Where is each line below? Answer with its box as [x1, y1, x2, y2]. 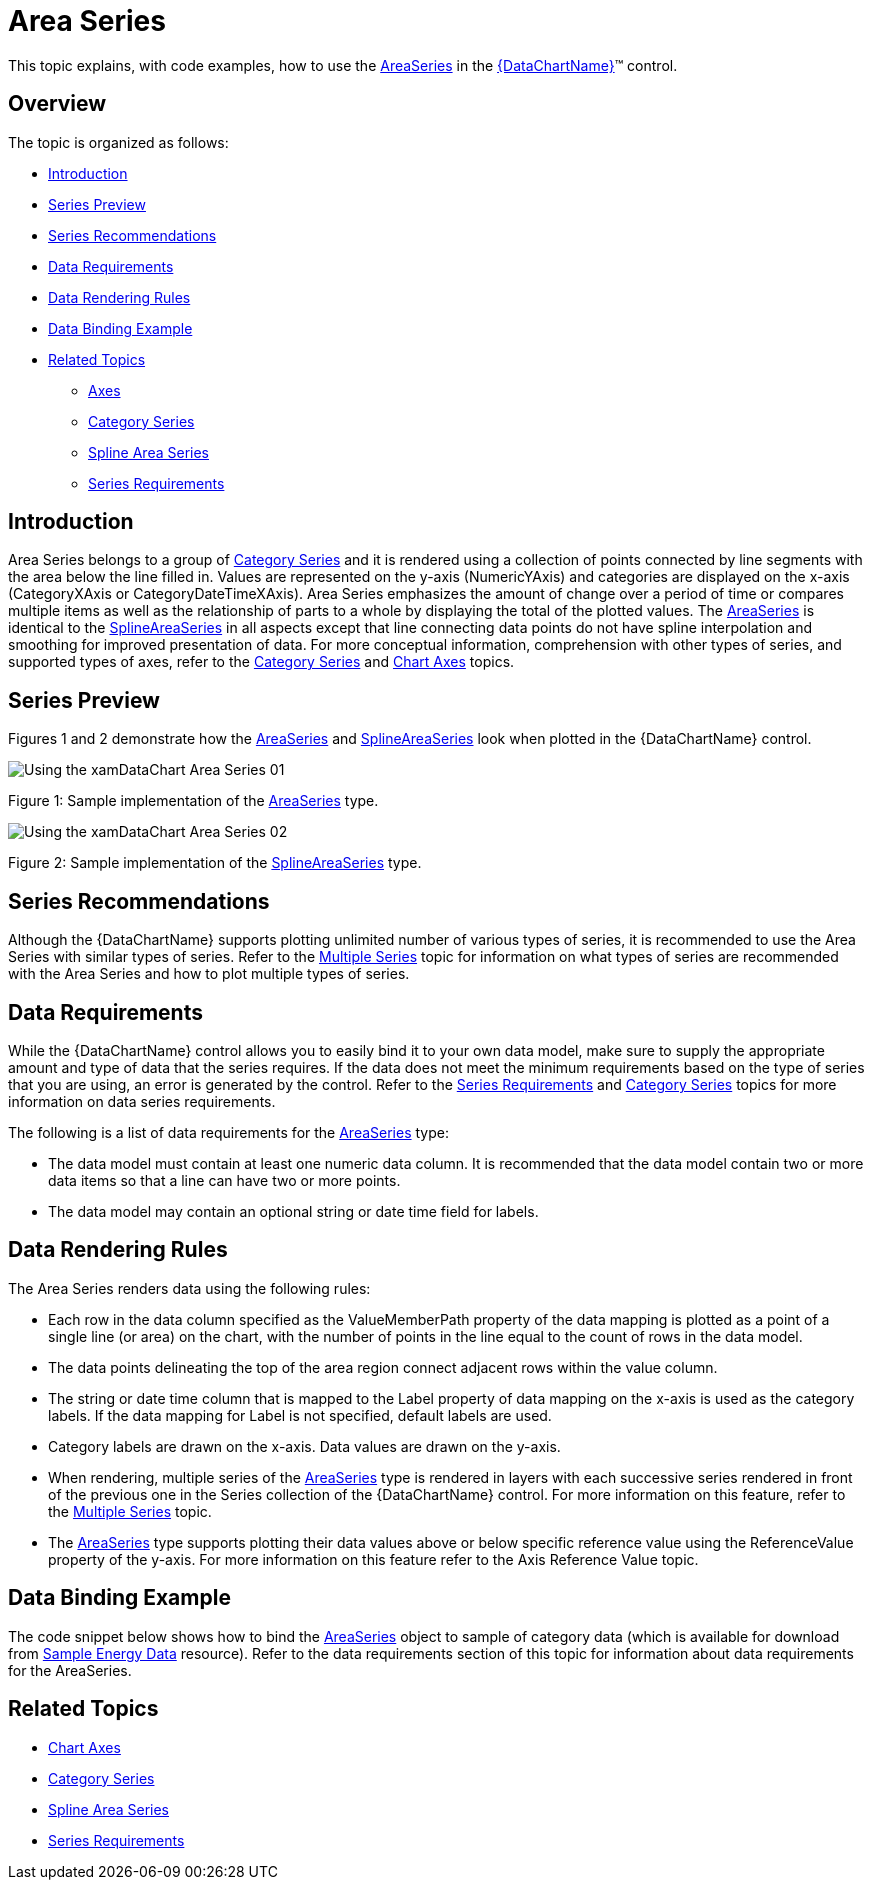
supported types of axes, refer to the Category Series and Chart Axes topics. [8, 653, 515, 671]
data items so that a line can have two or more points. [48, 1171, 401, 1189]
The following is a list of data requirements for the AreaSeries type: [8, 1123, 449, 1141]
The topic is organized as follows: [8, 133, 229, 151]
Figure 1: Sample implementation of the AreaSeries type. [8, 792, 379, 810]
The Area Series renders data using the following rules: [8, 1279, 371, 1297]
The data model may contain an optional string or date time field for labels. [48, 1202, 539, 1220]
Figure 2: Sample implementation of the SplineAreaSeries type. [8, 854, 422, 872]
